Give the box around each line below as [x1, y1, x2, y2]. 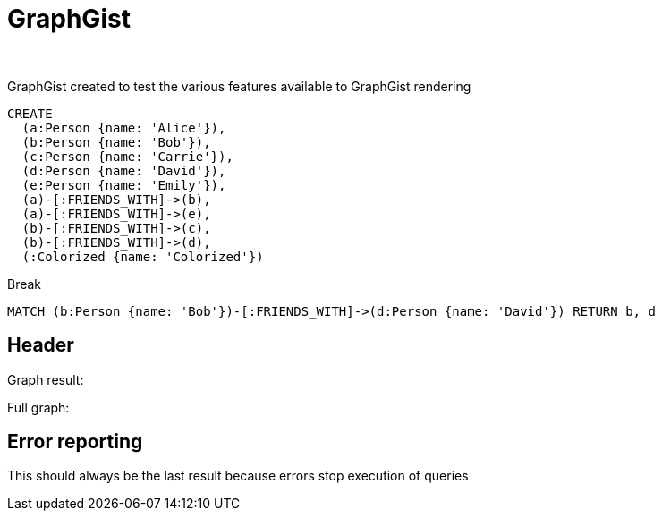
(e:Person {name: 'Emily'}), [21, 177, 226, 192]
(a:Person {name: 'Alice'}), [21, 120, 226, 135]
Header [7, 334, 74, 357]
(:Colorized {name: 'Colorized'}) [21, 249, 264, 264]
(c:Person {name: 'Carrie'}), [21, 149, 233, 164]
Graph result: [7, 371, 84, 387]
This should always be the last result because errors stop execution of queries [7, 468, 469, 484]
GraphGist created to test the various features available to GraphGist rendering [7, 78, 471, 94]
